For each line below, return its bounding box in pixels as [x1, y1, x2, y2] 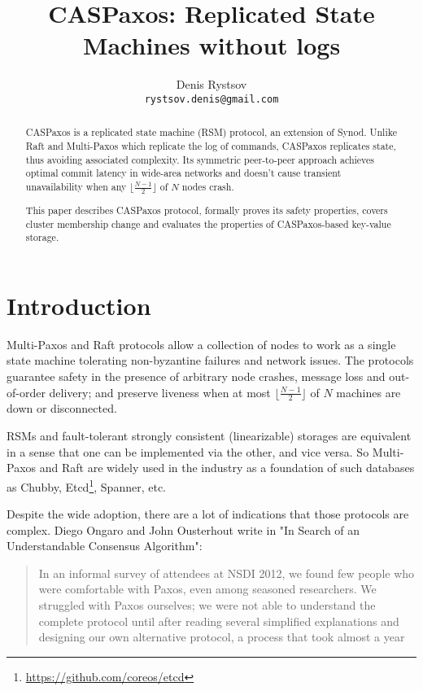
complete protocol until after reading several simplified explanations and [38, 612, 399, 629]
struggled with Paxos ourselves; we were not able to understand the [38, 597, 376, 614]
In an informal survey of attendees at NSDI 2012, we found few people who [38, 564, 415, 581]
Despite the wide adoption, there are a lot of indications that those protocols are [7, 505, 409, 523]
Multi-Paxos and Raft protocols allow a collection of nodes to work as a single [7, 335, 396, 352]
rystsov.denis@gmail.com [144, 93, 279, 105]
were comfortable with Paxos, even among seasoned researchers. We [38, 580, 377, 597]
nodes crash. [181, 179, 234, 193]
